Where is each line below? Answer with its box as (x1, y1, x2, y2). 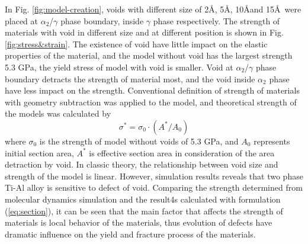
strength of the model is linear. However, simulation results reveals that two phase (5, 169, 303, 182)
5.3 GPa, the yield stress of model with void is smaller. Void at (5, 60, 233, 73)
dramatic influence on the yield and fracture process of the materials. (5, 227, 256, 240)
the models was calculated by (5, 107, 111, 120)
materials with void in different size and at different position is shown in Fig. (5, 26, 284, 38)
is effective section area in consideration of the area (89, 146, 275, 159)
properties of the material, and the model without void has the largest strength (5, 49, 293, 62)
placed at (5, 14, 38, 27)
